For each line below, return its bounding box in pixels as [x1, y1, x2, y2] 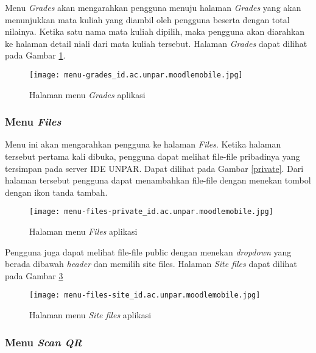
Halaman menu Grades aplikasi [29, 88, 146, 101]
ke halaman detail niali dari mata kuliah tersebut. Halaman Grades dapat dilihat [5, 37, 307, 49]
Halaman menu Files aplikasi [29, 225, 138, 238]
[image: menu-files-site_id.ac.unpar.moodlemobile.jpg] [29, 291, 261, 300]
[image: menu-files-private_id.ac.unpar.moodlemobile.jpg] [29, 207, 273, 216]
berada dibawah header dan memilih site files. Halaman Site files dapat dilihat [5, 257, 297, 270]
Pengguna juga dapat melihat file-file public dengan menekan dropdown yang [5, 245, 292, 258]
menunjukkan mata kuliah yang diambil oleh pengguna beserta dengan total [5, 13, 290, 26]
